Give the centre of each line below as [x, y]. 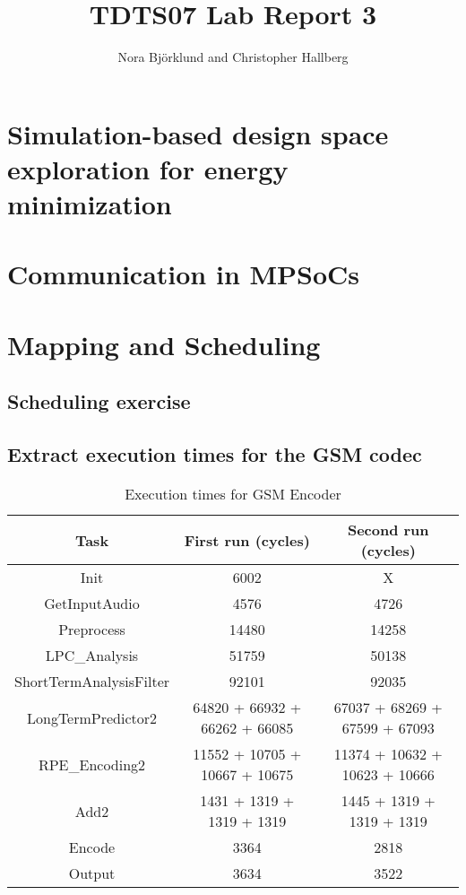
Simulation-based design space [198, 133]
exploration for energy [148, 168]
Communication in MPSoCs [184, 274]
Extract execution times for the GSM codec [215, 454]
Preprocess [92, 630]
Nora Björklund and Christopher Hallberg [233, 57]
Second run [388, 530]
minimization [90, 204]
